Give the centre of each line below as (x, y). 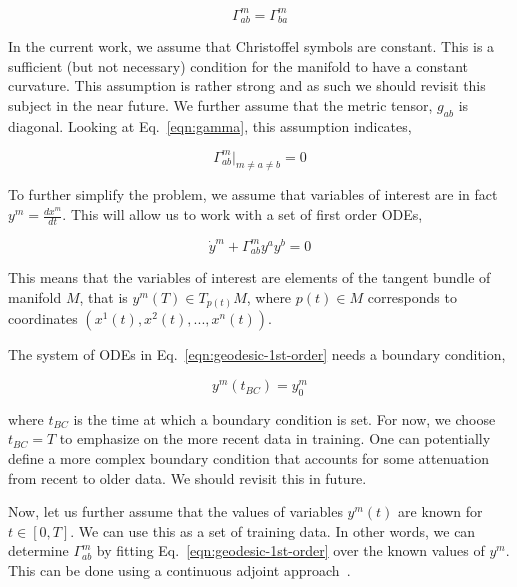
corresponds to (412, 296)
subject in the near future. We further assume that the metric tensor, (220, 104)
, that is (103, 296)
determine (38, 550)
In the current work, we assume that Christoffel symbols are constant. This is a (251, 45)
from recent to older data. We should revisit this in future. (187, 477)
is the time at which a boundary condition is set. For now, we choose (284, 418)
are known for (440, 511)
